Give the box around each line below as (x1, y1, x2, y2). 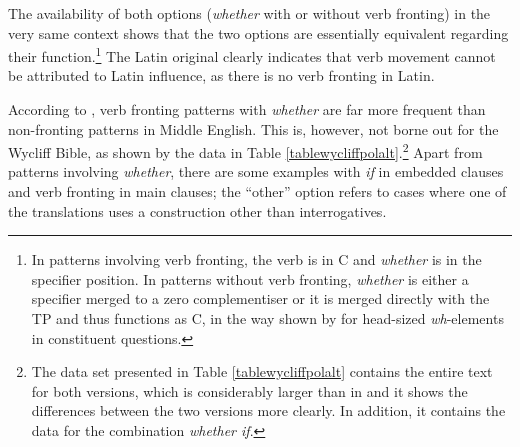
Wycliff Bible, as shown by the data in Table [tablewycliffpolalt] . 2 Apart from (8, 139, 483, 162)
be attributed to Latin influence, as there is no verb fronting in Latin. (8, 65, 435, 86)
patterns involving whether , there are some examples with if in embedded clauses (8, 161, 504, 182)
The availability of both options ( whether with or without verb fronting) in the (8, 3, 491, 23)
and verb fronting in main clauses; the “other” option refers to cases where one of (8, 181, 507, 202)
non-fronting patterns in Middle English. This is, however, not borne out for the (8, 118, 499, 139)
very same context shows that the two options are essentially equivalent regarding (8, 22, 509, 43)
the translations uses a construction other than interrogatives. (8, 200, 387, 221)
